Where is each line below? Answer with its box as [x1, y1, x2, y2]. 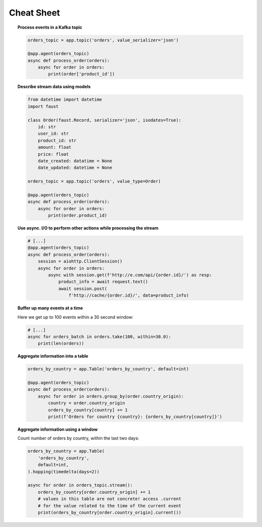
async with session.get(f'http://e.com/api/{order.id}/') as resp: [48, 273, 212, 278]
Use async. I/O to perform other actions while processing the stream [17, 225, 159, 231]
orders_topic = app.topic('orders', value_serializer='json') [27, 37, 179, 43]
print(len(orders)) [38, 341, 84, 346]
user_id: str [38, 131, 69, 136]
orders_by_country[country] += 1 [48, 407, 128, 413]
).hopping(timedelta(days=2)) [27, 469, 99, 474]
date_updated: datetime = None [38, 165, 113, 170]
